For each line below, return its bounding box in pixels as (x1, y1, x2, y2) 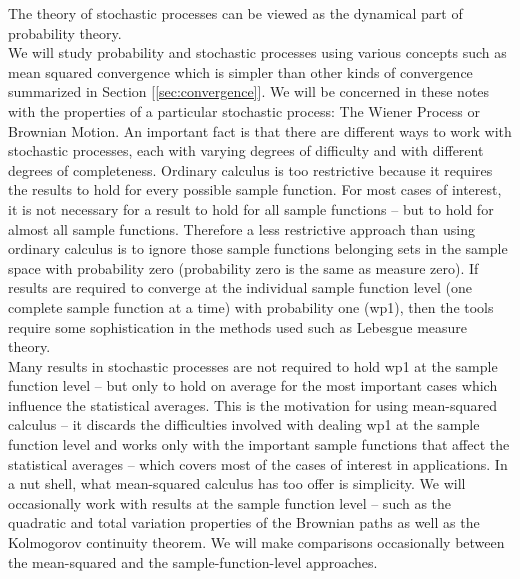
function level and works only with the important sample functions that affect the (8, 434, 510, 455)
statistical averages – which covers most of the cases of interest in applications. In (8, 453, 508, 474)
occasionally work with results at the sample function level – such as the (8, 492, 452, 513)
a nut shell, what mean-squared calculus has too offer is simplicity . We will (8, 473, 466, 494)
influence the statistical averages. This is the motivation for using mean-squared (8, 394, 498, 415)
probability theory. (8, 22, 122, 43)
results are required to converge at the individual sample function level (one (8, 277, 472, 298)
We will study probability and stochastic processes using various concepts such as (8, 42, 507, 63)
